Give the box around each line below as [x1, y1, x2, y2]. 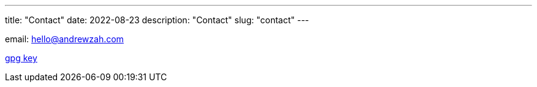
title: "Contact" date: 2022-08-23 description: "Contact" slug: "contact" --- [5, 15, 310, 25]
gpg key [5, 53, 37, 63]
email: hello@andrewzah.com [5, 34, 124, 44]
